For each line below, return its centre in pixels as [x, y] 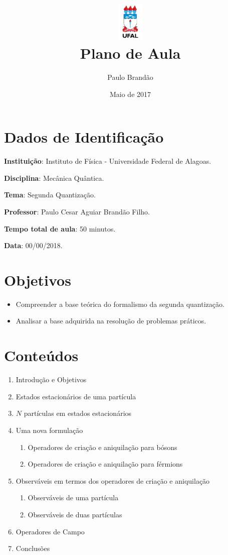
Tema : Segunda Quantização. [50, 195]
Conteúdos [41, 355]
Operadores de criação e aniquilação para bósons [102, 447]
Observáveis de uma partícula [73, 497]
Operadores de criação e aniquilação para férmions [105, 464]
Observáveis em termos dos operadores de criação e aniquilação [113, 480]
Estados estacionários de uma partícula [76, 396]
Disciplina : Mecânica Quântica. [54, 178]
